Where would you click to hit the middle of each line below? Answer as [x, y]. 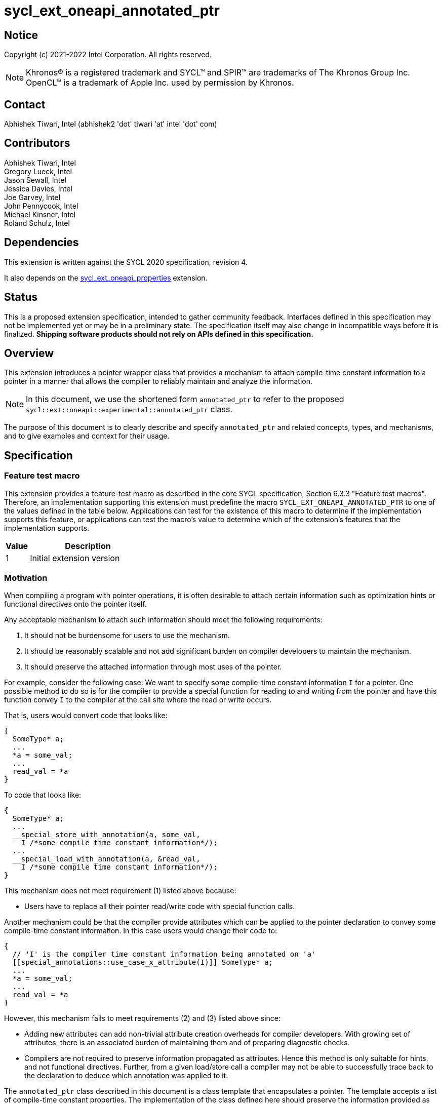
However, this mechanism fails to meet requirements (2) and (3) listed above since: [142, 1018]
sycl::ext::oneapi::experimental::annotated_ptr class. [129, 409]
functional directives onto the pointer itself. [75, 604]
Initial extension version [75, 558]
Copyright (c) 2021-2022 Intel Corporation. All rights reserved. [108, 55]
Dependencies [42, 243]
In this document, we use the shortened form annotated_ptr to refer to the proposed [185, 399]
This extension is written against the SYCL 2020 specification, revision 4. [126, 262]
